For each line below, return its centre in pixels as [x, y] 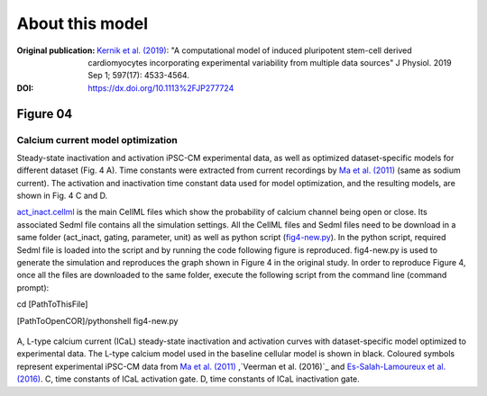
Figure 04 [45, 114]
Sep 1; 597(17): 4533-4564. [138, 76]
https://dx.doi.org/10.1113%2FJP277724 [161, 88]
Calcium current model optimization [97, 139]
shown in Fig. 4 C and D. [62, 196]
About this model [83, 23]
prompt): [33, 287]
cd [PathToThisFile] [52, 304]
